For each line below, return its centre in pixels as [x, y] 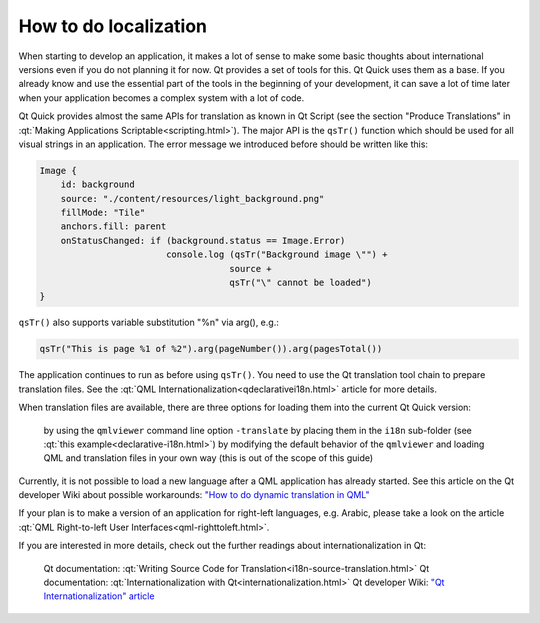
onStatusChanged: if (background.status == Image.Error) [203, 240]
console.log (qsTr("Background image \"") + [276, 254]
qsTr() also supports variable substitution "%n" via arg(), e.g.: [148, 322]
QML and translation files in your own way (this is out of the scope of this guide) [208, 458]
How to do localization [113, 26]
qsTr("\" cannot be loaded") [300, 282]
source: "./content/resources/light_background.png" [192, 198]
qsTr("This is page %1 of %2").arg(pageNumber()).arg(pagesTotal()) [211, 349]
